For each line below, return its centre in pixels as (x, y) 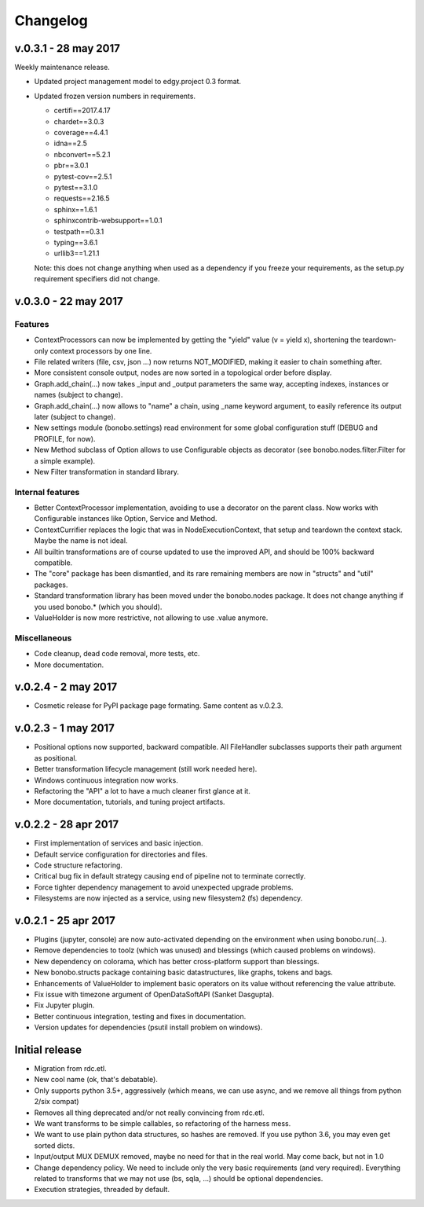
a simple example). (65, 460)
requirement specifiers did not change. (97, 279)
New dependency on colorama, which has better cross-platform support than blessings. (177, 961)
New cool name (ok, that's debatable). (96, 1080)
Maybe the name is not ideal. (81, 541)
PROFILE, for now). (65, 438)
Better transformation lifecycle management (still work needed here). (146, 769)
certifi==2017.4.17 (82, 111)
